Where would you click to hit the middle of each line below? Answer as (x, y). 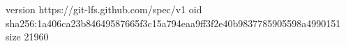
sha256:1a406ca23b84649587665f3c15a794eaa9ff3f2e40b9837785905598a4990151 (173, 23)
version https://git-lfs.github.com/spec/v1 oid (104, 9)
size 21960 (27, 37)
